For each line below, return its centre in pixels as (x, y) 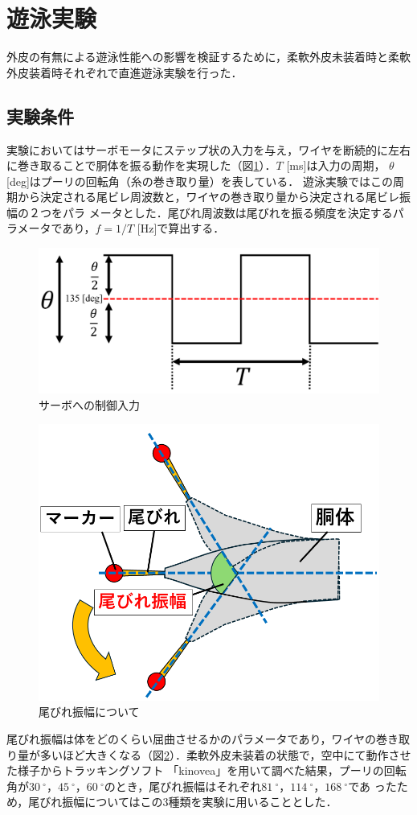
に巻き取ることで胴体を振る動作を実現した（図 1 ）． (141, 165)
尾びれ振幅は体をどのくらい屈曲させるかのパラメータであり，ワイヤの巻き (203, 738)
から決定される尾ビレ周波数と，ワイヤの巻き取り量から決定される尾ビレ (208, 197)
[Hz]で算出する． (181, 228)
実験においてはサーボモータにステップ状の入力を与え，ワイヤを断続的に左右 (208, 149)
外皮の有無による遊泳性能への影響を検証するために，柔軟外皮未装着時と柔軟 (208, 57)
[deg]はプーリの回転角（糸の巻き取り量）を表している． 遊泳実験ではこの (200, 181)
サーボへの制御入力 (89, 404)
